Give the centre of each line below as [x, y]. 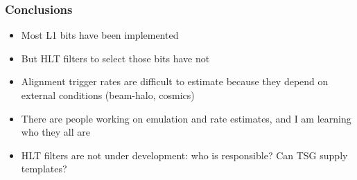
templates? [44, 169]
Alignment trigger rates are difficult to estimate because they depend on [175, 81]
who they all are [56, 132]
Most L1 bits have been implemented [100, 35]
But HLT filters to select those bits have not [115, 58]
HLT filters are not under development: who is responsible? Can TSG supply [184, 155]
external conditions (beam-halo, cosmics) [108, 95]
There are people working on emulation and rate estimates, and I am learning [186, 118]
